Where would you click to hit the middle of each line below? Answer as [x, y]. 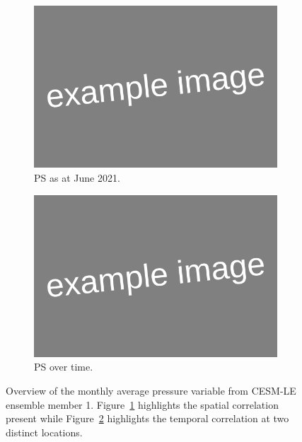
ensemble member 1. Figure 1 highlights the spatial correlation [142, 404]
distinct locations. [44, 432]
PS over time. [64, 367]
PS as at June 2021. [77, 177]
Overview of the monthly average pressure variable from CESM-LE [151, 391]
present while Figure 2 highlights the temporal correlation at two [147, 418]
